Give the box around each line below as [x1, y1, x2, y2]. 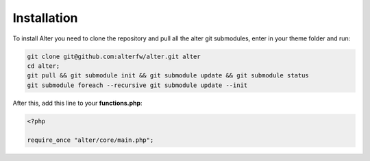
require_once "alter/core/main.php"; [27, 136, 154, 144]
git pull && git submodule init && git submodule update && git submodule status [27, 72, 310, 79]
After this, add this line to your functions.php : [12, 99, 143, 107]
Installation [12, 10, 78, 25]
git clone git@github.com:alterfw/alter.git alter [27, 52, 201, 60]
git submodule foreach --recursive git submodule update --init [27, 81, 248, 89]
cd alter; [27, 62, 60, 70]
